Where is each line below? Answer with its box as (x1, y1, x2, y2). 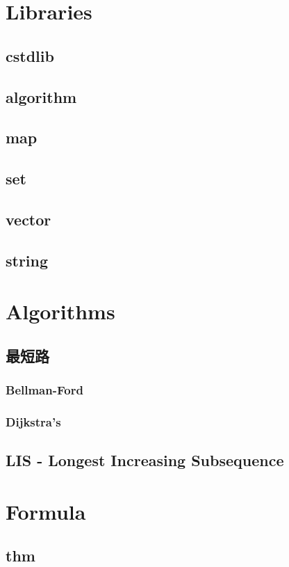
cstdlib (6, 45, 54, 66)
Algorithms (6, 297, 115, 326)
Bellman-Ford (6, 381, 83, 399)
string (6, 249, 49, 271)
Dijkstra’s (6, 413, 61, 430)
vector (6, 208, 51, 230)
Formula (6, 497, 86, 525)
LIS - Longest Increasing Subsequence (6, 449, 284, 471)
